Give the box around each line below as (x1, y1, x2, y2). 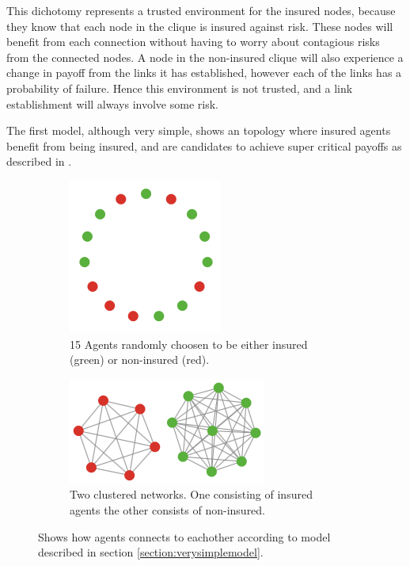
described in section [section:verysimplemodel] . (38, 544, 264, 560)
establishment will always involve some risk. (6, 95, 218, 112)
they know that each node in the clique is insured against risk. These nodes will (6, 17, 393, 34)
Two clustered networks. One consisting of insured (70, 486, 313, 503)
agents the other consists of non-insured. (70, 501, 266, 518)
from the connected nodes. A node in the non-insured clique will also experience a (6, 48, 404, 65)
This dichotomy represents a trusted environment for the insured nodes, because (6, 2, 396, 18)
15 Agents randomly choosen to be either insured (70, 335, 308, 352)
